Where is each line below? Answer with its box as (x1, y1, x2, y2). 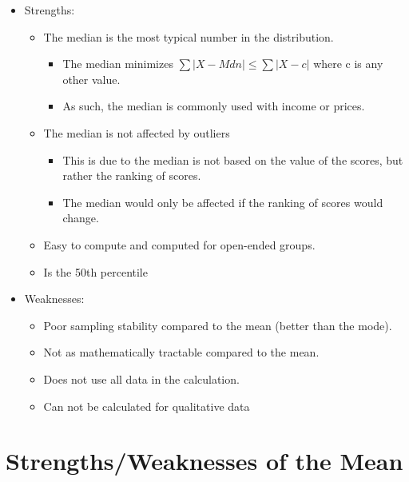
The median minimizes (62, 55, 173, 72)
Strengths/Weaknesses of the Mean (6, 444, 403, 477)
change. (62, 209, 99, 226)
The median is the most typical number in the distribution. (43, 28, 334, 45)
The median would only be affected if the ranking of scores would (62, 193, 383, 210)
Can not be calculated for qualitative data (43, 397, 250, 414)
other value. (62, 70, 121, 87)
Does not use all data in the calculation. (43, 370, 240, 387)
